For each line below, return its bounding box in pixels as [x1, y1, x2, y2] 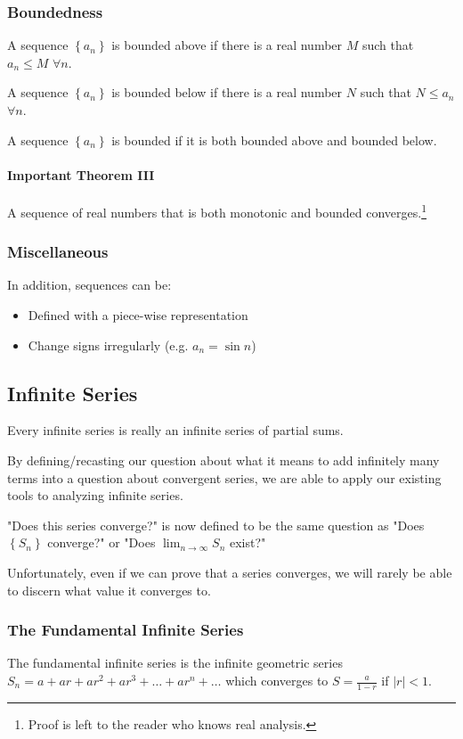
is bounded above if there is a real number [111, 36, 343, 54]
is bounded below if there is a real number [111, 83, 343, 102]
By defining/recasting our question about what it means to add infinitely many [7, 451, 440, 470]
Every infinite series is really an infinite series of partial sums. [7, 421, 344, 439]
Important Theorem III [7, 165, 155, 184]
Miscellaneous [7, 241, 109, 263]
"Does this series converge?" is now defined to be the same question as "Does [7, 515, 425, 534]
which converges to [225, 671, 329, 689]
